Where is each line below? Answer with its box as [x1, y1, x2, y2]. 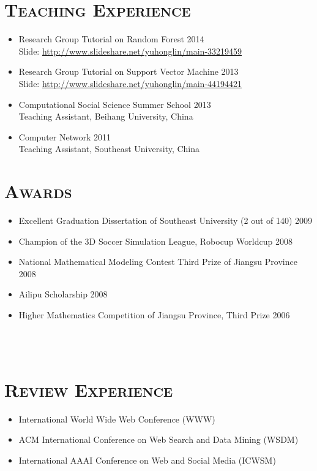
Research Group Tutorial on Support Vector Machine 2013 [18, 65, 239, 78]
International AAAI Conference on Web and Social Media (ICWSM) [18, 454, 276, 467]
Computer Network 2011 [18, 130, 111, 143]
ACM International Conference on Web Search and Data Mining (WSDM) [18, 433, 299, 446]
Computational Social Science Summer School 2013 [18, 98, 211, 110]
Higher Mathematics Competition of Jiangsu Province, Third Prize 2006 [18, 308, 290, 321]
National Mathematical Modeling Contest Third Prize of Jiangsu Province [18, 255, 297, 268]
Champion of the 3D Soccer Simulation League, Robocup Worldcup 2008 [18, 234, 293, 247]
